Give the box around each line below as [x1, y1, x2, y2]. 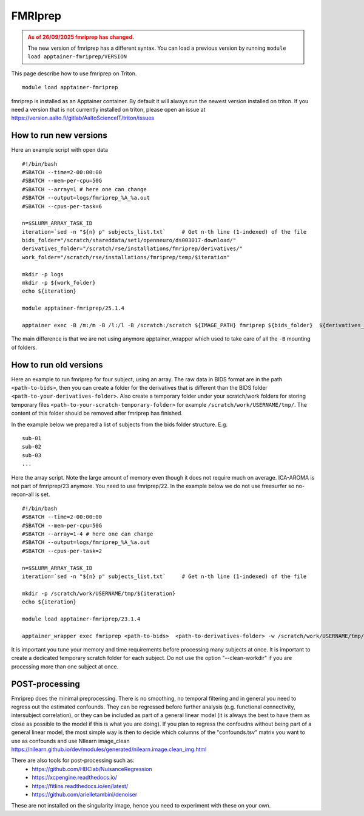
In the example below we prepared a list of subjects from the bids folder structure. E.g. [11, 421, 227, 428]
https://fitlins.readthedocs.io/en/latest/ [32, 782, 129, 789]
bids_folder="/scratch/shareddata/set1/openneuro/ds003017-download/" [22, 237, 237, 244]
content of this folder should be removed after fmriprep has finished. [11, 410, 183, 417]
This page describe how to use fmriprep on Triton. [11, 70, 137, 77]
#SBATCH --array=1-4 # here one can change [22, 530, 153, 537]
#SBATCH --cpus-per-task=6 [22, 203, 103, 209]
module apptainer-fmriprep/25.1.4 [22, 305, 124, 312]
